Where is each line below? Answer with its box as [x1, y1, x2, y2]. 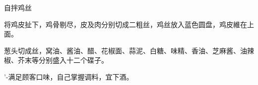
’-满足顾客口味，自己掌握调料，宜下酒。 [4, 71, 133, 82]
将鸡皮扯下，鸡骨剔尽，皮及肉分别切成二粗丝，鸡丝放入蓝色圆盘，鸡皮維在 [4, 19, 247, 29]
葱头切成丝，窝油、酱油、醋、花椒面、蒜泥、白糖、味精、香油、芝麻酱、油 [4, 45, 247, 55]
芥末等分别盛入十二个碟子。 [17, 55, 108, 65]
